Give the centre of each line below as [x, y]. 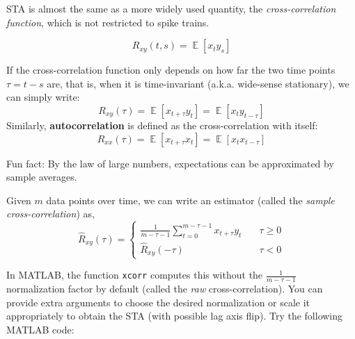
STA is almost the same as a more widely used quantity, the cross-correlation [171, 8]
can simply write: [43, 97]
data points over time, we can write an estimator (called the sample [190, 200]
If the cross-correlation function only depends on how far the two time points [171, 70]
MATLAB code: [40, 330]
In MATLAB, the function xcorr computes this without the [135, 275]
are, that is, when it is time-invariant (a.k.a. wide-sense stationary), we [198, 83]
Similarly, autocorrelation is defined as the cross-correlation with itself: [162, 125]
